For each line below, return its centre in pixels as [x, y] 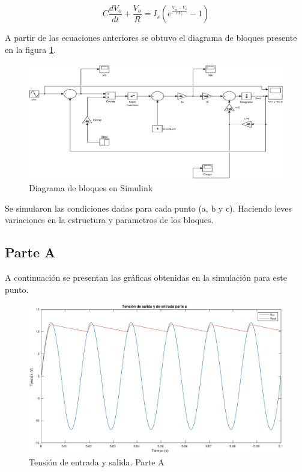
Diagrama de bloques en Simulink [91, 187]
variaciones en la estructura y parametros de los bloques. [109, 220]
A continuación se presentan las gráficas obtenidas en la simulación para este [146, 277]
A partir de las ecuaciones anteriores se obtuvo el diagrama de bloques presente [151, 38]
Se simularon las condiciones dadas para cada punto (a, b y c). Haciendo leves [149, 208]
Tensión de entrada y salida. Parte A [97, 462]
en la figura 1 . [30, 50]
